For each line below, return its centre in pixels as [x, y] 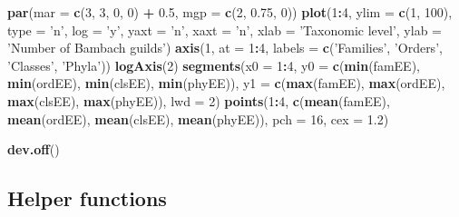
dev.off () [34, 149]
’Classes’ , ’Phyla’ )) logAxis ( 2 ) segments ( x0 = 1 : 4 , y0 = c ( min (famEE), [214, 65]
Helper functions [87, 198]
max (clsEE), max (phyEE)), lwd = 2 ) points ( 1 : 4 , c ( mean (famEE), [199, 100]
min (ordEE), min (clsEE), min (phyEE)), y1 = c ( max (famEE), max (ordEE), [226, 83]
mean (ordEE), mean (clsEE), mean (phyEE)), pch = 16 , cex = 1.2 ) [198, 118]
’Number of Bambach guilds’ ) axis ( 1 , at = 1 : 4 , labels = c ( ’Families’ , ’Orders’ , [225, 48]
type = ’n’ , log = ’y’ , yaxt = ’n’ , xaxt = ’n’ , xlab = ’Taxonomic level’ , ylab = [225, 30]
